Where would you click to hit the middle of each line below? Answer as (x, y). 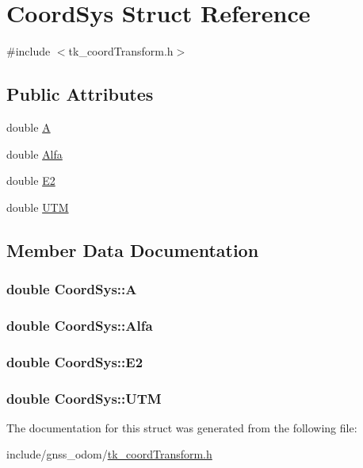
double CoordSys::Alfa (80, 325)
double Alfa (34, 153)
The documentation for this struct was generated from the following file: (182, 427)
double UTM (38, 207)
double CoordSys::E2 (75, 361)
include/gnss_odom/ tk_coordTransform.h (109, 454)
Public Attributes (80, 94)
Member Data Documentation (133, 249)
